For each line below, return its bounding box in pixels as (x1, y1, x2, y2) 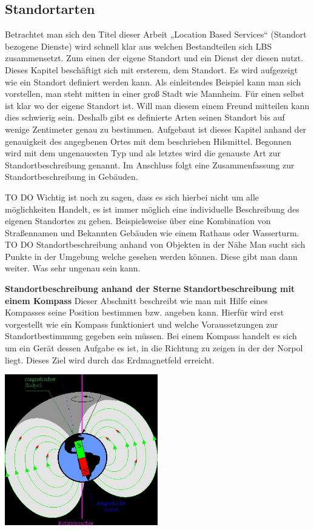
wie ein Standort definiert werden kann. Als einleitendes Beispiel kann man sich (5, 75, 301, 88)
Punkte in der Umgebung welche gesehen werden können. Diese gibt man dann (5, 250, 298, 262)
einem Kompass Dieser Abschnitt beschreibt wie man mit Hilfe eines (5, 294, 268, 306)
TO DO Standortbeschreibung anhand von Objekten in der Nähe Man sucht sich (5, 238, 306, 251)
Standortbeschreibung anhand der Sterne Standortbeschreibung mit (5, 282, 295, 295)
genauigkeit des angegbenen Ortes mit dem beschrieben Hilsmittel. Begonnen (5, 134, 292, 147)
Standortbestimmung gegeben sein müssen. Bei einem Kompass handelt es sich (5, 330, 297, 342)
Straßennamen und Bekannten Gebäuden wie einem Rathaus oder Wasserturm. (5, 226, 299, 239)
